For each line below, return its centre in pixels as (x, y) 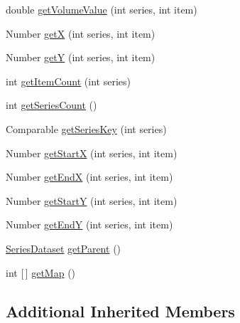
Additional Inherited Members (120, 311)
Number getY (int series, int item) (81, 57)
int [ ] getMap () (41, 272)
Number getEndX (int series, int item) (89, 177)
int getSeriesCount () (51, 105)
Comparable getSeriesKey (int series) (86, 128)
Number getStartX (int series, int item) (92, 153)
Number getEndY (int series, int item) (89, 224)
